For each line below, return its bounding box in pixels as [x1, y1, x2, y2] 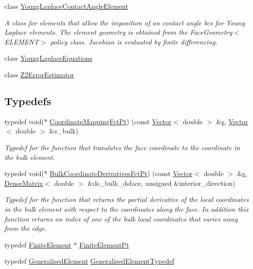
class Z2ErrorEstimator [4, 69, 74, 79]
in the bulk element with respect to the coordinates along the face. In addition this [4, 203, 249, 214]
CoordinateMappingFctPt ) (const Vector [49, 116, 172, 126]
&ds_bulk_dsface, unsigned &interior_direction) [88, 178, 235, 188]
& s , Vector [216, 116, 248, 126]
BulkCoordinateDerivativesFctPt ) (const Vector [49, 168, 193, 179]
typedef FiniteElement [4, 239, 71, 249]
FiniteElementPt [79, 239, 129, 249]
